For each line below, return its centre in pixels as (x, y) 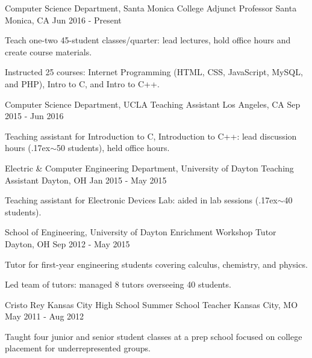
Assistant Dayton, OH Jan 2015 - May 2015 (86, 180)
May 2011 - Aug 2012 (45, 316)
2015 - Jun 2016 (34, 116)
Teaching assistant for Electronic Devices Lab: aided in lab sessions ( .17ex (141, 200)
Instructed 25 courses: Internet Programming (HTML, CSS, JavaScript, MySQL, (154, 72)
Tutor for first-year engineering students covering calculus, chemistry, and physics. (156, 264)
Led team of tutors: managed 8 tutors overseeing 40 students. (118, 284)
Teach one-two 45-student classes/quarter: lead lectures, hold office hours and (148, 40)
